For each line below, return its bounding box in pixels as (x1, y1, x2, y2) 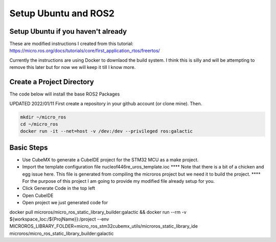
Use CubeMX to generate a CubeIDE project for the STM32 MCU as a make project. (22, 156, 199, 163)
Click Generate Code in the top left (22, 185, 96, 191)
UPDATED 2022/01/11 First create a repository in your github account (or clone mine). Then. (9, 100, 202, 107)
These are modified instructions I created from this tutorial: (9, 41, 134, 47)
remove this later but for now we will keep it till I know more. (9, 64, 136, 70)
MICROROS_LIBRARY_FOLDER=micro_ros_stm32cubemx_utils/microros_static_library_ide (9, 223, 198, 229)
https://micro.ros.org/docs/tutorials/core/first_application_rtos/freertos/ (9, 47, 160, 54)
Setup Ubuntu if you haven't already (9, 27, 127, 36)
